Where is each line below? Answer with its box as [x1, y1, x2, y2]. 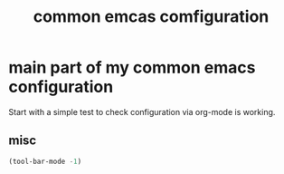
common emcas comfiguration [33, 6, 270, 27]
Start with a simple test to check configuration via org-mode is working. [8, 106, 276, 117]
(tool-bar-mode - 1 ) [8, 157, 82, 166]
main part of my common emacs [8, 57, 256, 78]
